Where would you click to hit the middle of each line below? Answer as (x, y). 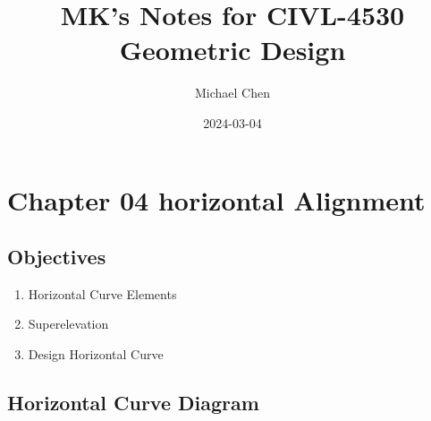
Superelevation (68, 324)
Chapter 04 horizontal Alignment (216, 199)
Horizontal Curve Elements (102, 293)
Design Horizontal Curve (96, 354)
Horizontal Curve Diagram (133, 403)
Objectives (57, 257)
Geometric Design (232, 50)
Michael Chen (232, 93)
